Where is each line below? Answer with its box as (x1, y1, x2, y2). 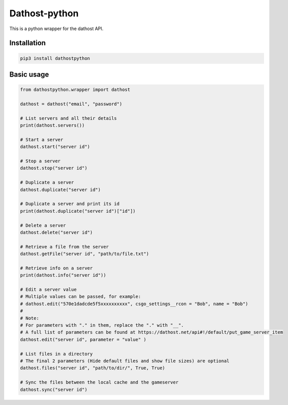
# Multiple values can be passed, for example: (20, 294, 141, 299)
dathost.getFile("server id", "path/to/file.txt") (20, 251, 150, 257)
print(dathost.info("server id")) (20, 272, 106, 278)
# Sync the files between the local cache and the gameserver (20, 379, 179, 385)
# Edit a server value (20, 287, 77, 293)
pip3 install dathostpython (20, 55, 90, 61)
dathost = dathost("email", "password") (20, 101, 122, 107)
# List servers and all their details (20, 115, 117, 121)
